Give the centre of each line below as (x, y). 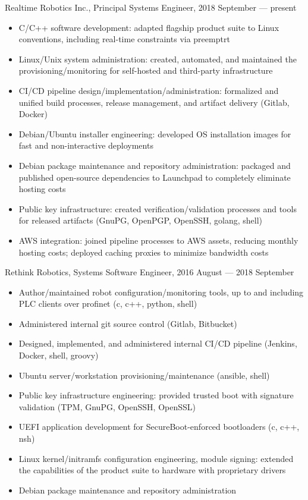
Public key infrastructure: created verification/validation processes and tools (158, 208)
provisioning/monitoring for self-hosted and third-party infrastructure (146, 70)
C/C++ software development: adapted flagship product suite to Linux (149, 27)
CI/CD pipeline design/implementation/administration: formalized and (149, 90)
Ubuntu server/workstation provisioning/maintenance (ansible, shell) (144, 375)
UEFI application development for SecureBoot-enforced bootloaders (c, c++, (159, 427)
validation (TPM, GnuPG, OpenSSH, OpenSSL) (107, 406)
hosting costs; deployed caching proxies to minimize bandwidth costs (144, 252)
